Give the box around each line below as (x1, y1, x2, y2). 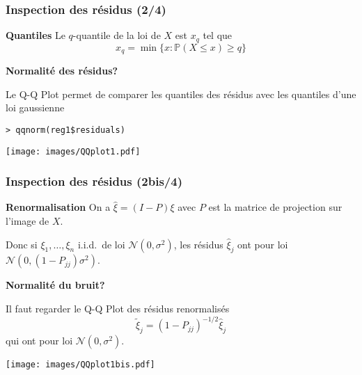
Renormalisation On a (6, 200, 111, 214)
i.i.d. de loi (77, 237, 125, 251)
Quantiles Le (6, 28, 65, 42)
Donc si (6, 237, 38, 251)
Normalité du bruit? (6, 278, 105, 292)
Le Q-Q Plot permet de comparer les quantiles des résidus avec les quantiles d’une (6, 86, 356, 101)
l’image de (6, 214, 49, 228)
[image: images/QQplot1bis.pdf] (6, 359, 155, 369)
